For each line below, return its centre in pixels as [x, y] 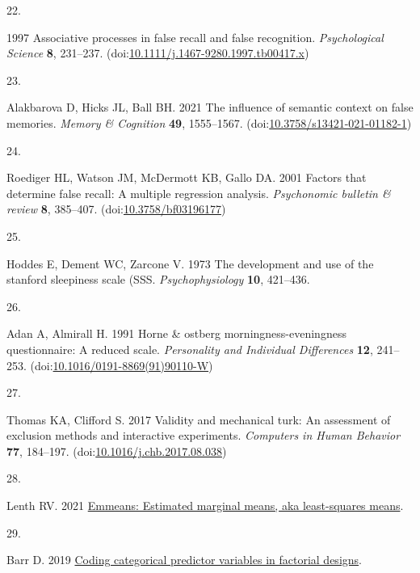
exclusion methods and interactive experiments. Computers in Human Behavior [204, 435]
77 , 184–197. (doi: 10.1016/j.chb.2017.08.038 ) [117, 451]
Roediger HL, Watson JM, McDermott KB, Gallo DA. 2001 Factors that [187, 177]
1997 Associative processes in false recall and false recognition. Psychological [195, 37]
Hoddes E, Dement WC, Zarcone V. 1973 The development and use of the [190, 263]
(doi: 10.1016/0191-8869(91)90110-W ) [122, 365]
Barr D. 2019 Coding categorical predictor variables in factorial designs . [184, 560]
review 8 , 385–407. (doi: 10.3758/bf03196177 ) [116, 209]
